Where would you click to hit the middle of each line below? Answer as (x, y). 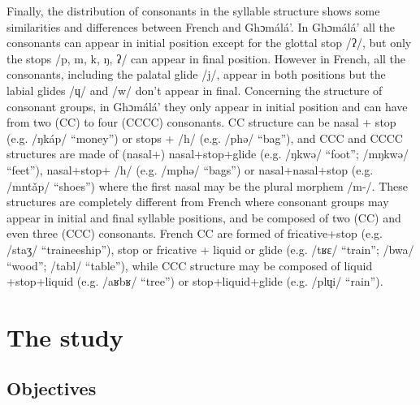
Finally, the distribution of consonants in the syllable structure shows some (193, 11)
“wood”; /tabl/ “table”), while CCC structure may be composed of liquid (190, 265)
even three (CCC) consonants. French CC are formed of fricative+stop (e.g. (195, 233)
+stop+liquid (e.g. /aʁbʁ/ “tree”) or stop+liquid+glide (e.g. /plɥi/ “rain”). (195, 281)
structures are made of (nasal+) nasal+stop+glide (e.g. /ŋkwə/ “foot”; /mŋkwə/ (208, 154)
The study (65, 336)
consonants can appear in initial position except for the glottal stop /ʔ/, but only (209, 43)
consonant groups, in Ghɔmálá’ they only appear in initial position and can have (207, 106)
